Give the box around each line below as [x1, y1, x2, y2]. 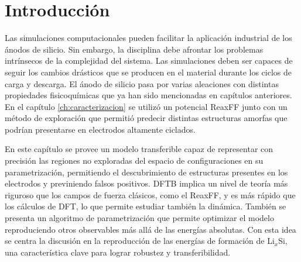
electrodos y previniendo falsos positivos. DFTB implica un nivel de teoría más [5, 177, 288, 189]
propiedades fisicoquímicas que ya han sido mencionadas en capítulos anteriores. [5, 89, 292, 101]
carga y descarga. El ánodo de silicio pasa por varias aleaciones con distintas [5, 77, 279, 89]
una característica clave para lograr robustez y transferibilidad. [5, 246, 231, 258]
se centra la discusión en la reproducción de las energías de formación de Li [5, 235, 275, 247]
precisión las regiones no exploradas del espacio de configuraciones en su [5, 154, 264, 167]
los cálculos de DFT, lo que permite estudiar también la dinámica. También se [5, 200, 286, 212]
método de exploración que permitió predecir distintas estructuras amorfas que [5, 112, 288, 124]
